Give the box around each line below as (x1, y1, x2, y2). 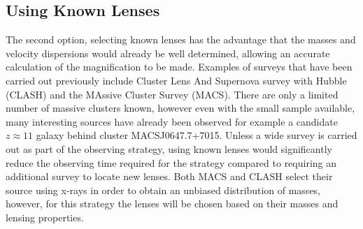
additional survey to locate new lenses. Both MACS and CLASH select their (6, 169, 333, 184)
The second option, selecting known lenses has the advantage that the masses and (6, 32, 356, 47)
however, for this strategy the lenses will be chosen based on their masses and (6, 196, 339, 211)
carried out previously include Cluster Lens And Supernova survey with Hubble (6, 73, 347, 87)
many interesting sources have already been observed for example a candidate (6, 114, 338, 128)
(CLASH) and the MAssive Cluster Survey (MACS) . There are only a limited (6, 87, 339, 101)
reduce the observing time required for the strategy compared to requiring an (6, 155, 337, 170)
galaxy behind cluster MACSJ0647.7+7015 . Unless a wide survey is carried (36, 128, 357, 142)
